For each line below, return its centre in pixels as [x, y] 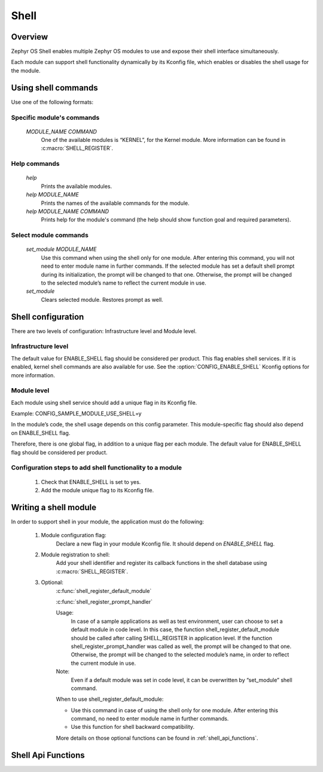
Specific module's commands [55, 117]
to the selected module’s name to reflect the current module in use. [124, 283]
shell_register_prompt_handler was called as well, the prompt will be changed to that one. [181, 646]
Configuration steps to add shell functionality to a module [97, 468]
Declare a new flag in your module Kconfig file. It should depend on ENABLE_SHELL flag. [165, 544]
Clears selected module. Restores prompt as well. [102, 299]
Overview [30, 37]
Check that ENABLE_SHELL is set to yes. [91, 482]
